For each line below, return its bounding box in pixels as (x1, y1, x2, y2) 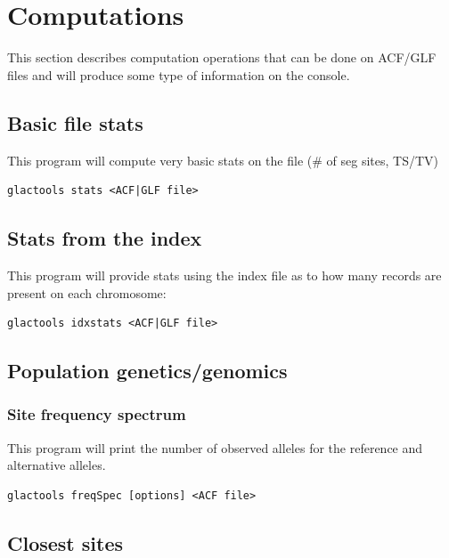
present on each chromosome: (7, 283, 167, 302)
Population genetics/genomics (7, 357, 288, 384)
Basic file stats (7, 109, 143, 136)
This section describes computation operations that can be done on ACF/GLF (7, 48, 437, 67)
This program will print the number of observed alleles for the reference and (7, 438, 423, 457)
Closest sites (7, 529, 124, 556)
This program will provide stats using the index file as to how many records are (7, 265, 442, 284)
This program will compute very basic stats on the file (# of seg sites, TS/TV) (7, 150, 438, 169)
